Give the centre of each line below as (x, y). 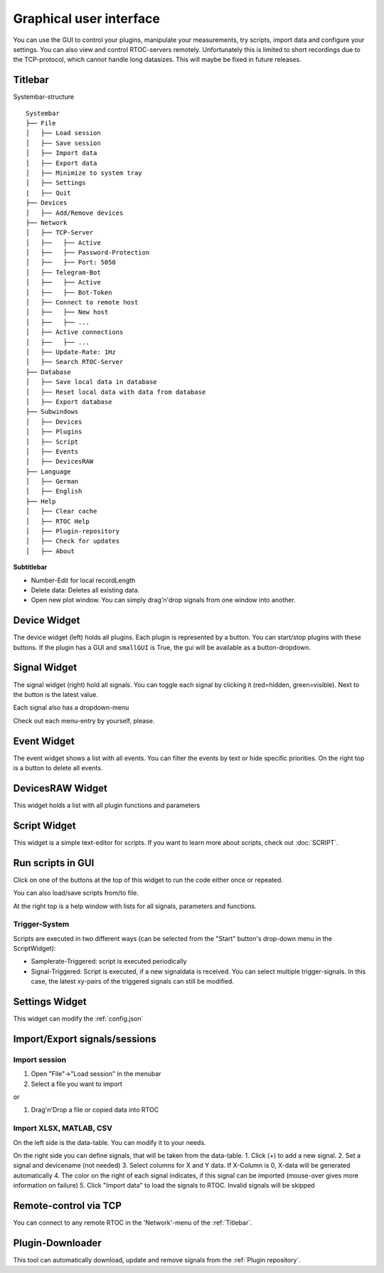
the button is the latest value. (56, 694)
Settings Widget (50, 1002)
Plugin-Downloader (58, 1243)
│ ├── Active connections (75, 332)
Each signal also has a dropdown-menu (71, 708)
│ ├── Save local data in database (92, 382)
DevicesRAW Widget (60, 788)
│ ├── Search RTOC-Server (75, 362)
